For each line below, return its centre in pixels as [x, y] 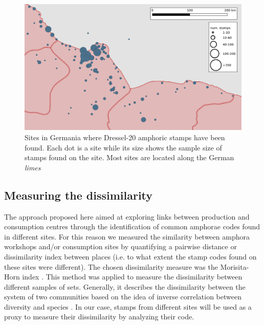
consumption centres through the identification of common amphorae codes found [132, 226]
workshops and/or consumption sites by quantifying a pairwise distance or [120, 246]
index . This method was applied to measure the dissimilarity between [132, 277]
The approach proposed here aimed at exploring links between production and [127, 216]
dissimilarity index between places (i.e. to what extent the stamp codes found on [130, 256]
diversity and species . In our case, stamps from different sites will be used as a [128, 306]
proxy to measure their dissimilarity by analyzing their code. [99, 317]
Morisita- [235, 266]
